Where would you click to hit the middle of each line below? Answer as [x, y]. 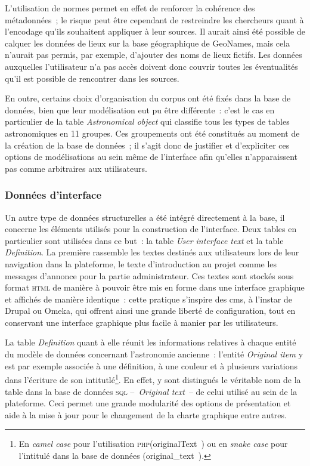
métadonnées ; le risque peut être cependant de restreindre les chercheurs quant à [154, 19]
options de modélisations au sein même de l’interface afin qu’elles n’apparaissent [151, 157]
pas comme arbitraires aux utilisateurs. [76, 168]
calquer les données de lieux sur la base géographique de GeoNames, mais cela [148, 43]
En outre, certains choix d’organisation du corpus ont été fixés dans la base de [148, 98]
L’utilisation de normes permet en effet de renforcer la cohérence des [130, 8]
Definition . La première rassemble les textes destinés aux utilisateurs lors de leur [152, 252]
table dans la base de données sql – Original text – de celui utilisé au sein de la [151, 391]
